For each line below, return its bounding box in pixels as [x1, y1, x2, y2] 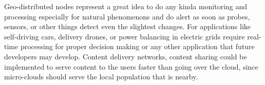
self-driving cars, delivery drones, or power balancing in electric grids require [4, 31, 245, 41]
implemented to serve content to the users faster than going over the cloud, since [4, 61, 258, 72]
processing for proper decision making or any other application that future [20, 41, 255, 52]
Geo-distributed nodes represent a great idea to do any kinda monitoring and [4, 1, 248, 11]
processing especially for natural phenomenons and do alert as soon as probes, [4, 11, 250, 22]
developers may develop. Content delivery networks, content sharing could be [4, 51, 247, 61]
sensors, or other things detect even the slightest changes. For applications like [4, 21, 251, 32]
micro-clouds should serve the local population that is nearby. [4, 71, 198, 82]
